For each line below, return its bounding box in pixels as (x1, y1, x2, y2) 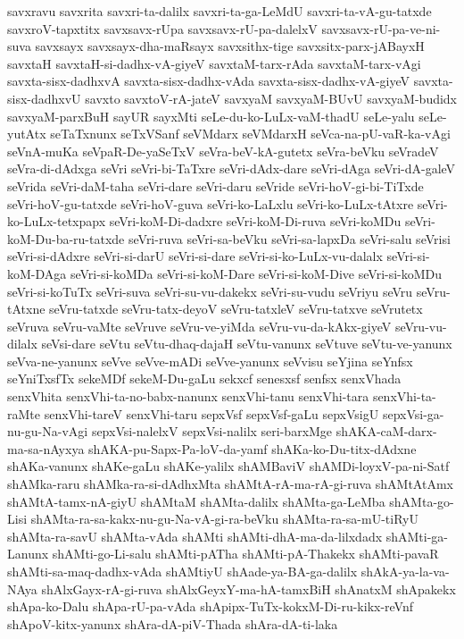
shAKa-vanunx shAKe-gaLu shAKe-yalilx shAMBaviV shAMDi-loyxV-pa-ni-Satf (7, 457, 450, 475)
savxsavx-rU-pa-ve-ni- (321, 19, 441, 38)
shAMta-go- (389, 492, 454, 510)
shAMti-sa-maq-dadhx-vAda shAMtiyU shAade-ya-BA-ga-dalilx (7, 562, 358, 580)
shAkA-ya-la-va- (360, 562, 450, 580)
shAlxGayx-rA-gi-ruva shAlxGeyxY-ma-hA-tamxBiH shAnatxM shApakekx (41, 579, 456, 598)
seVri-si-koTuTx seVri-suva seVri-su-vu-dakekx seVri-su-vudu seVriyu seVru (7, 282, 413, 300)
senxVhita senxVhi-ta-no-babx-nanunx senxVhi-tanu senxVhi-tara (7, 387, 369, 406)
